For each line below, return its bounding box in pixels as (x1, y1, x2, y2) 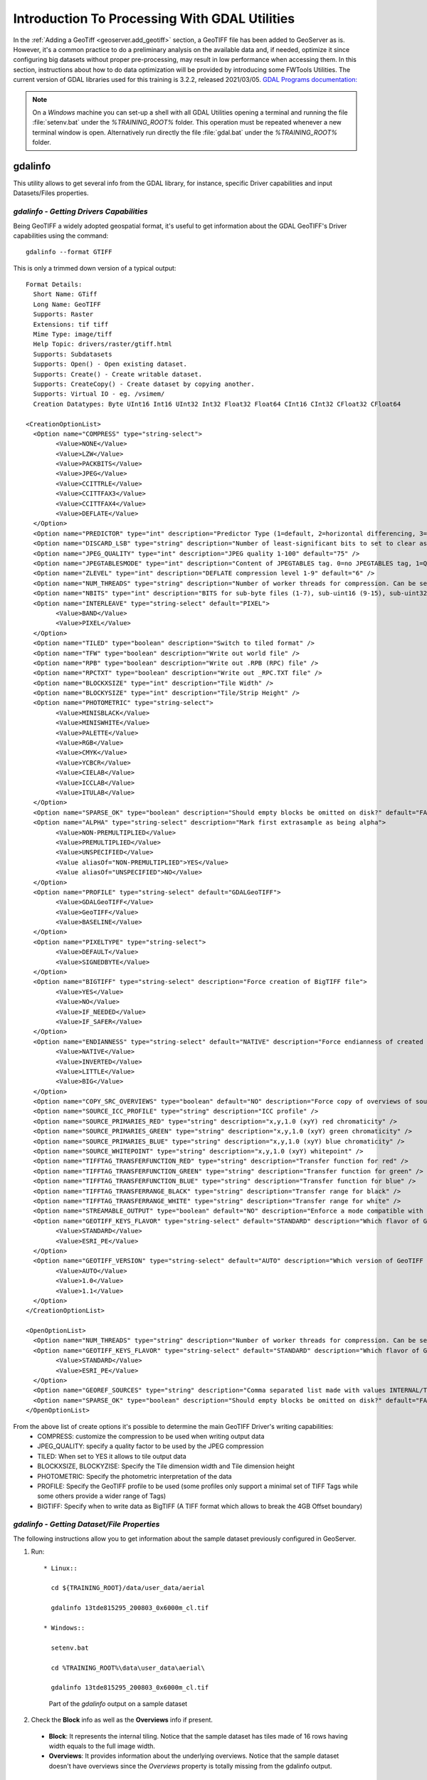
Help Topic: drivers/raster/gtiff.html (33, 340, 172, 348)
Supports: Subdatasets (33, 350, 112, 358)
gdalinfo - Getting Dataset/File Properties (13, 1519, 160, 1529)
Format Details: (26, 281, 83, 288)
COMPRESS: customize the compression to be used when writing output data (37, 1432, 265, 1440)
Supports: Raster (33, 310, 94, 318)
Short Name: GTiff (33, 290, 97, 298)
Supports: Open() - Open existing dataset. (33, 360, 188, 368)
